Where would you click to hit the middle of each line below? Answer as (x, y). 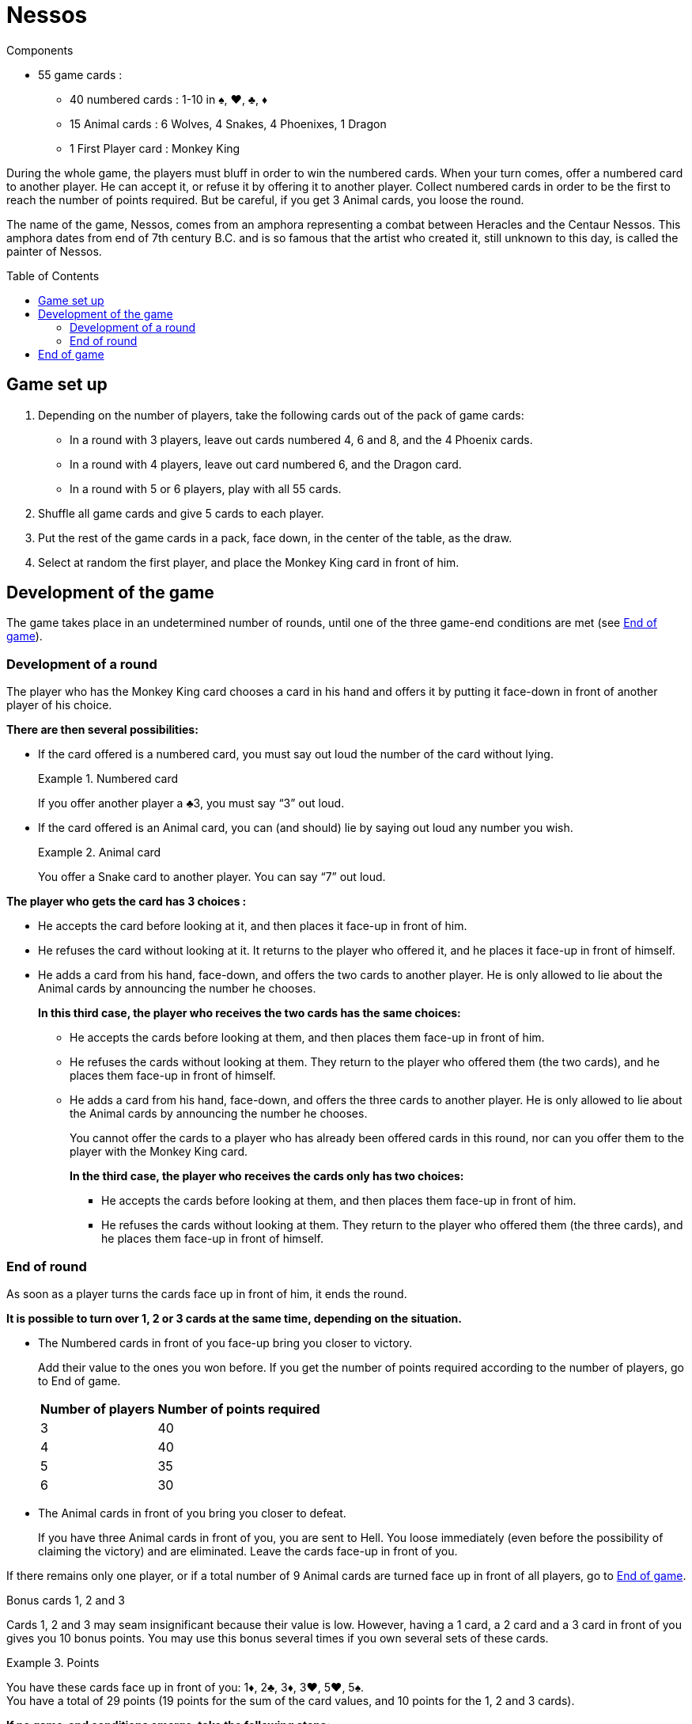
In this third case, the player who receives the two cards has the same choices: (250, 1013)
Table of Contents (53, 275)
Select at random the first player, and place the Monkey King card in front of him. (249, 562)
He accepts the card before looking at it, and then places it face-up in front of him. (253, 926)
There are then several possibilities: (102, 730)
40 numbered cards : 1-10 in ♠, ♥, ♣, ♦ (169, 99)
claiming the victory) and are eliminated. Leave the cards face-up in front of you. (248, 1551)
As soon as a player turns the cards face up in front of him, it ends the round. (207, 1293)
